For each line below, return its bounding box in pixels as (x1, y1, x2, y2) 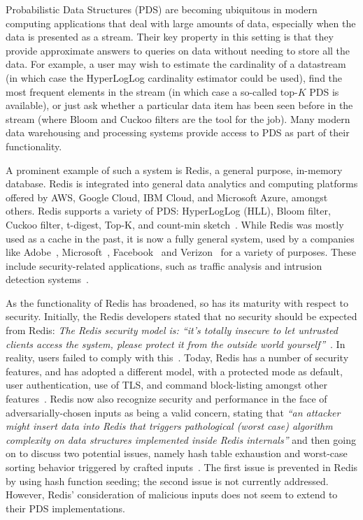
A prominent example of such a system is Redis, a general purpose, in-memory (6, 162, 343, 177)
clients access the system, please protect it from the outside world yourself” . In (6, 336, 346, 351)
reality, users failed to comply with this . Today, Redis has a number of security (6, 350, 349, 365)
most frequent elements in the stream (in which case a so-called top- (6, 84, 298, 99)
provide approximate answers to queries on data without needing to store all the (6, 43, 350, 57)
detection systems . (6, 272, 89, 287)
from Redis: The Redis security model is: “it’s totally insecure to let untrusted (6, 323, 338, 338)
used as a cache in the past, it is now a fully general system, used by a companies (6, 231, 355, 245)
